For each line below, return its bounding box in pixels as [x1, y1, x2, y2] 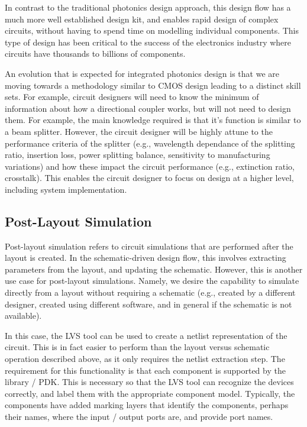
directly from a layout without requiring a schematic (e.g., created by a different [5, 286, 296, 299]
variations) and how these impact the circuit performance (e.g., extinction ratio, [5, 160, 295, 172]
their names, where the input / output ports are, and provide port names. [5, 410, 273, 423]
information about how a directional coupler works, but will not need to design [5, 102, 291, 114]
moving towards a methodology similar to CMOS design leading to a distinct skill [5, 79, 301, 91]
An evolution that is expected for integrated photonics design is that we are [5, 67, 279, 79]
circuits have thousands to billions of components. [5, 47, 186, 60]
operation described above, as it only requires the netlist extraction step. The [5, 352, 285, 365]
